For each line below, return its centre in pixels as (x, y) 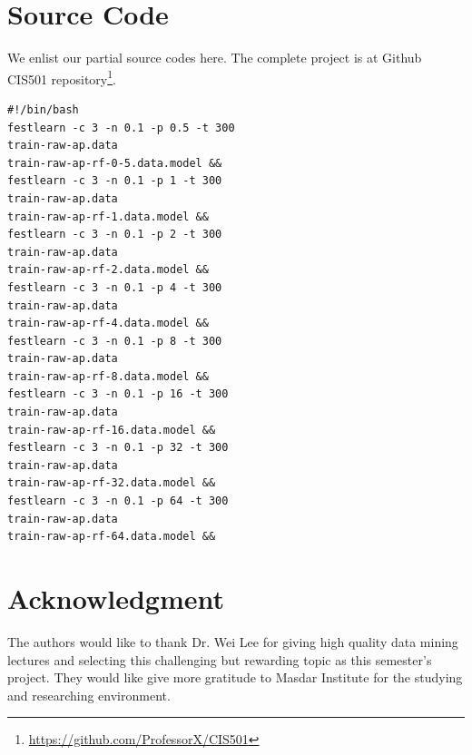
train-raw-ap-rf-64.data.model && (112, 537)
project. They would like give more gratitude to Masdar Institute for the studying (235, 677)
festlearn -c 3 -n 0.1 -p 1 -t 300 (115, 181)
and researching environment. (89, 695)
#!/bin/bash (43, 109)
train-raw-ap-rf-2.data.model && (108, 270)
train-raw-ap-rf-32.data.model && (112, 483)
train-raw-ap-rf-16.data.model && (112, 430)
